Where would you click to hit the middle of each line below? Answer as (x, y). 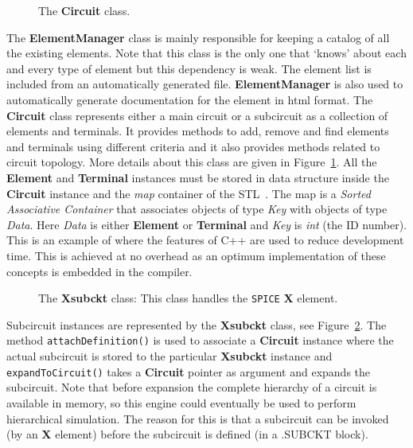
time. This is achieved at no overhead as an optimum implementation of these (196, 255)
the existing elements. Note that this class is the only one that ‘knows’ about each (206, 53)
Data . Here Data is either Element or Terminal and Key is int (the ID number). (206, 224)
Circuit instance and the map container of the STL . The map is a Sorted (189, 193)
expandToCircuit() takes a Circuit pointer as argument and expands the (189, 371)
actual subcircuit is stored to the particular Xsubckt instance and (169, 356)
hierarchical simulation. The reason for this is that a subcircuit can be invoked (198, 418)
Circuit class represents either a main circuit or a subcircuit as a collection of (197, 115)
